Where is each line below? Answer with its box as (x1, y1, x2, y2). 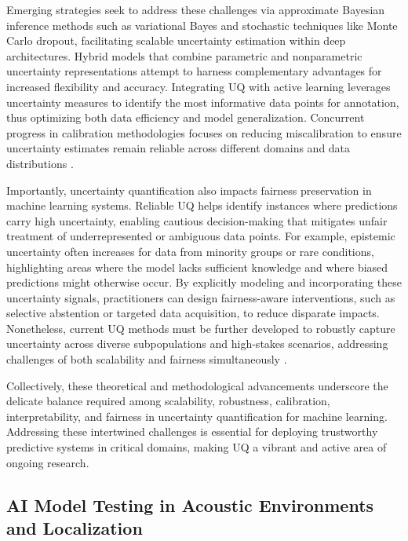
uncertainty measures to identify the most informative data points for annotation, (6, 93, 399, 110)
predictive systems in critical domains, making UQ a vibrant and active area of (6, 439, 387, 455)
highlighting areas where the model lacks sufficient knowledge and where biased (6, 258, 388, 275)
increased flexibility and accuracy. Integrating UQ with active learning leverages (6, 78, 391, 94)
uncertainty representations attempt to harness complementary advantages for (6, 63, 382, 79)
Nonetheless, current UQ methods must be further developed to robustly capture (6, 320, 395, 336)
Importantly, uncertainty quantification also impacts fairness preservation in (6, 181, 372, 198)
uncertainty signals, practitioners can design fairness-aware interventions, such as (6, 289, 395, 305)
